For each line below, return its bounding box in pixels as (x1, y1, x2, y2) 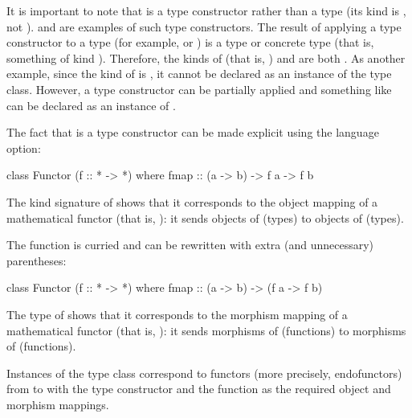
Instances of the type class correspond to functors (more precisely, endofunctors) (6, 364, 402, 381)
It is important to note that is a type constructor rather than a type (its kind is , (6, 2, 406, 18)
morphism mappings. (6, 395, 109, 412)
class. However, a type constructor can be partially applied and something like (6, 80, 392, 97)
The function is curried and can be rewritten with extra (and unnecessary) (6, 236, 374, 253)
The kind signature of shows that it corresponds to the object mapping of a (6, 193, 378, 210)
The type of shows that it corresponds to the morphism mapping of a (6, 305, 348, 322)
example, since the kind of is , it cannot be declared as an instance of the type (6, 65, 392, 82)
